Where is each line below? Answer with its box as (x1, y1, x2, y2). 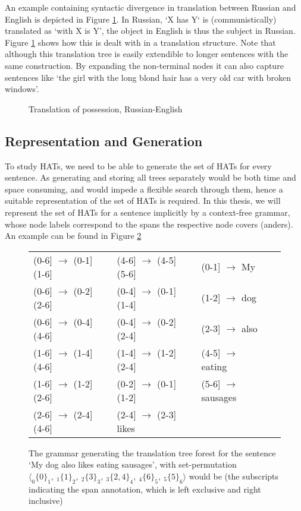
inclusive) (29, 494, 63, 507)
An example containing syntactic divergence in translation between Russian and (5, 1, 296, 13)
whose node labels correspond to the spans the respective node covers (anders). (5, 217, 293, 230)
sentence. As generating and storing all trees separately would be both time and (5, 171, 296, 184)
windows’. (5, 83, 39, 95)
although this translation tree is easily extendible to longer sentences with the (5, 48, 289, 60)
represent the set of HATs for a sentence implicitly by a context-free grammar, (5, 206, 290, 218)
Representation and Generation (5, 131, 203, 150)
